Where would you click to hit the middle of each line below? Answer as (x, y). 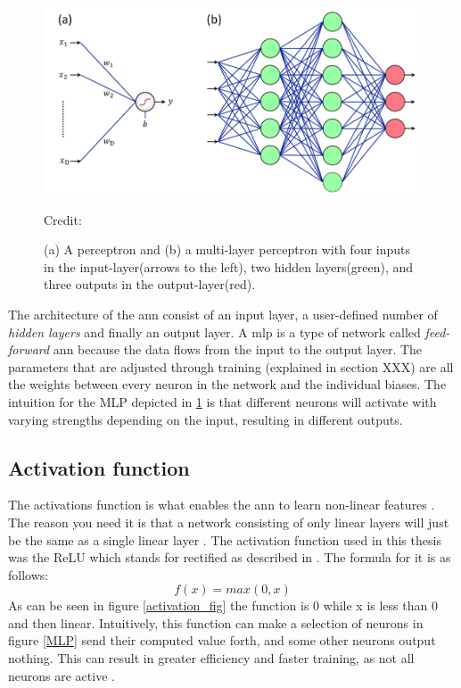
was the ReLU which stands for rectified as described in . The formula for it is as (230, 557)
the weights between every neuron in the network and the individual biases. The (227, 384)
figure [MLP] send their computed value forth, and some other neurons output (222, 640)
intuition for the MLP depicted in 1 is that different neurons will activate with (222, 401)
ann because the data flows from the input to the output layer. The (238, 349)
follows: (29, 574)
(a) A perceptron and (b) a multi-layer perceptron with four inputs (227, 249)
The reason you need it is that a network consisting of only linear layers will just (229, 522)
